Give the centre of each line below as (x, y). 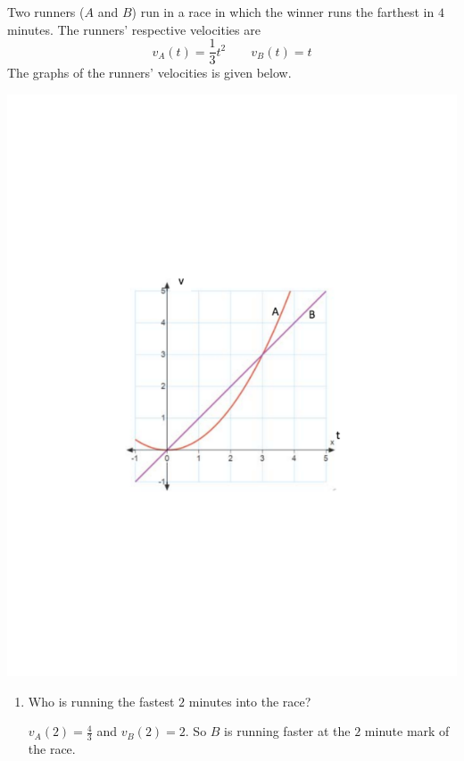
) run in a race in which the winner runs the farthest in (283, 12)
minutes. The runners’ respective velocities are (134, 29)
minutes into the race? (250, 701)
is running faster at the (287, 731)
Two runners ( (46, 12)
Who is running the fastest (101, 701)
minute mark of (407, 731)
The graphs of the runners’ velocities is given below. (149, 73)
